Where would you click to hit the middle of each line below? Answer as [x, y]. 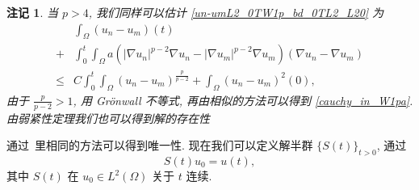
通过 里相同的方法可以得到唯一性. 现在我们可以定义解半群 [160, 145]
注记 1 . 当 [32, 12]
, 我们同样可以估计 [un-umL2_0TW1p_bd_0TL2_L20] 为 [236, 12]
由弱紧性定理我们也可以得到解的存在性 [108, 118]
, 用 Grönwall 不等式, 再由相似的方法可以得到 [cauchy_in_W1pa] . [243, 100]
